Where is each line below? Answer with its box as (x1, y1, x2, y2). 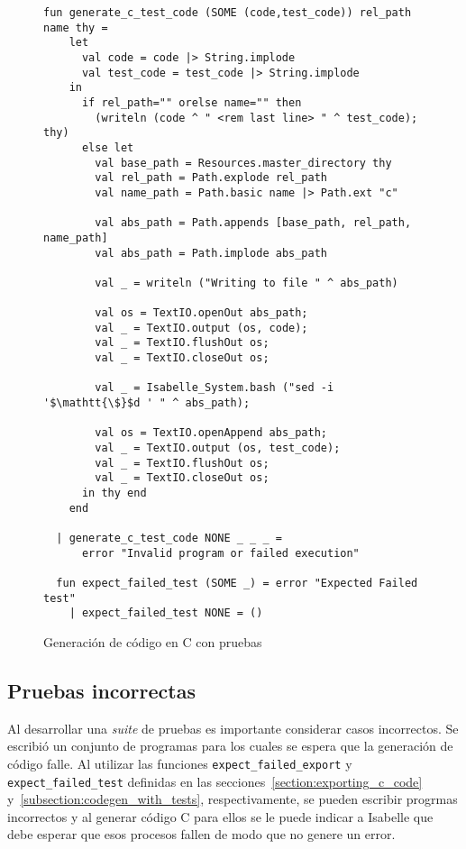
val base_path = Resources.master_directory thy (95, 156, 392, 169)
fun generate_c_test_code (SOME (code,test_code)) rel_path (43, 6, 412, 19)
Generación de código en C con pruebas (43, 632, 262, 651)
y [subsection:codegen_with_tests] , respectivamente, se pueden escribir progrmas (7, 790, 458, 808)
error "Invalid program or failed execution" (81, 546, 360, 560)
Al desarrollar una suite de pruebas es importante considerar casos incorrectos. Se (7, 718, 459, 737)
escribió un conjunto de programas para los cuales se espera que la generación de (7, 736, 453, 755)
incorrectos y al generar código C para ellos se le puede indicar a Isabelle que (7, 807, 434, 826)
